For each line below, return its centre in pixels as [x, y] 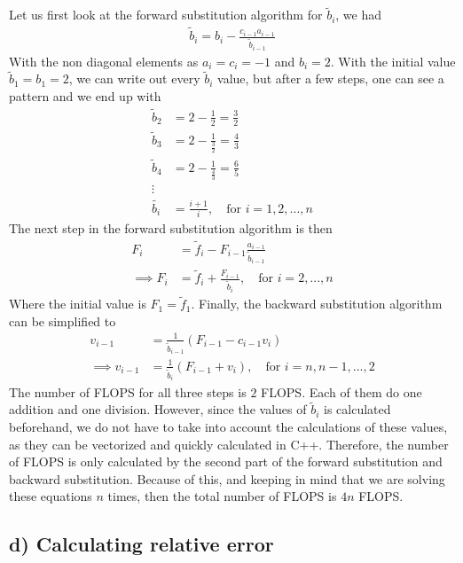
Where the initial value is [78, 304]
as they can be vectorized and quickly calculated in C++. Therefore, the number [229, 444]
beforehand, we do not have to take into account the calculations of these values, [228, 426]
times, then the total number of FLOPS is [222, 496]
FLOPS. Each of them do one [341, 391]
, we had [359, 15]
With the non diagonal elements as [104, 61]
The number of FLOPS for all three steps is [128, 391]
